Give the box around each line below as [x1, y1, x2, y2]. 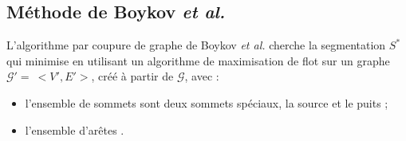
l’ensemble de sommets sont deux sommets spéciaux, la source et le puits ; [25, 94, 388, 111]
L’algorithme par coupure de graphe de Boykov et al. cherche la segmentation [6, 37, 386, 53]
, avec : [184, 68, 219, 84]
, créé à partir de [91, 68, 174, 84]
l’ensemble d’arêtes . [25, 121, 124, 138]
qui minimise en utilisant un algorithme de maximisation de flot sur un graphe [6, 52, 390, 69]
